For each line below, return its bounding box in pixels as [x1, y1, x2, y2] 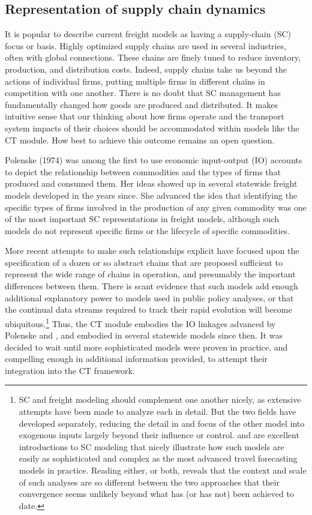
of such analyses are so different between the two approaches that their [19, 475, 280, 488]
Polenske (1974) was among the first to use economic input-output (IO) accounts [5, 154, 302, 166]
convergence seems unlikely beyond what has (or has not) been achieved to [19, 487, 294, 500]
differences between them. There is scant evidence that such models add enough [5, 280, 298, 292]
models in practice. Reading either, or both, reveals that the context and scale [19, 464, 307, 477]
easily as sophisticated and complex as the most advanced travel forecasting [19, 452, 298, 465]
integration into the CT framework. [5, 364, 135, 376]
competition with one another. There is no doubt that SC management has [5, 86, 281, 99]
